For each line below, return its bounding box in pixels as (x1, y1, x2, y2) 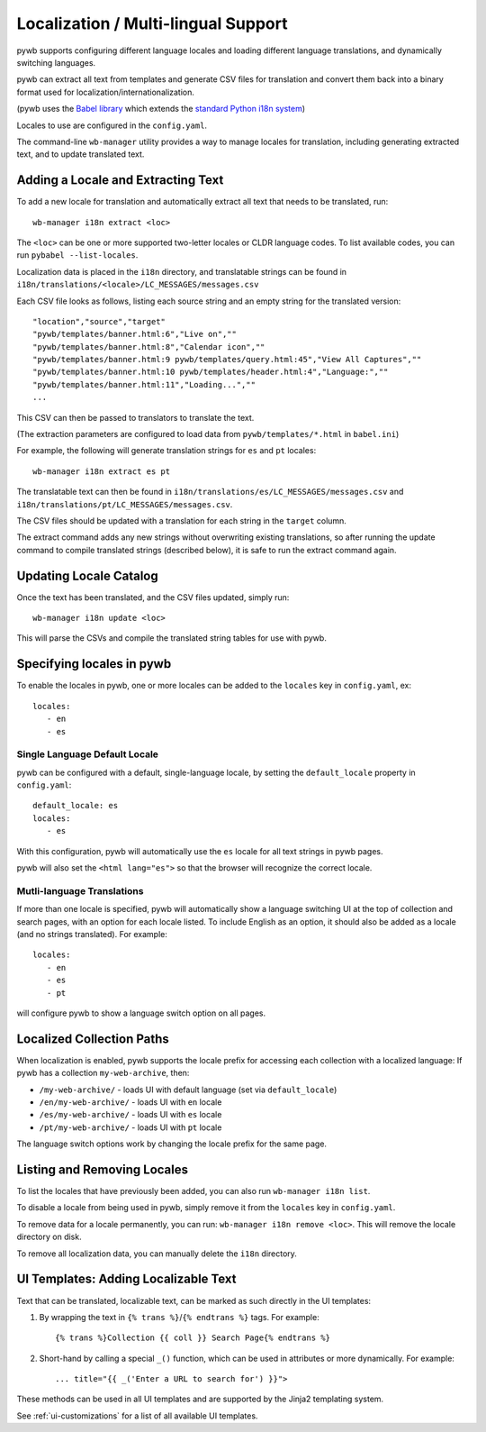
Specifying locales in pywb (16, 656, 172, 671)
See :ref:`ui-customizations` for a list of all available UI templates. (16, 1410, 258, 1421)
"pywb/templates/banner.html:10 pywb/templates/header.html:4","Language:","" (32, 367, 389, 378)
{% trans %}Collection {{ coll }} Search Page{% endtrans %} (55, 1333, 330, 1343)
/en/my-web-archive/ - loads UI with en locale (39, 1096, 222, 1108)
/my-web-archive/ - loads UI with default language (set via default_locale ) (39, 1084, 337, 1095)
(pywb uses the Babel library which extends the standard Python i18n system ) (16, 104, 306, 114)
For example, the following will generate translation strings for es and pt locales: (16, 445, 317, 456)
